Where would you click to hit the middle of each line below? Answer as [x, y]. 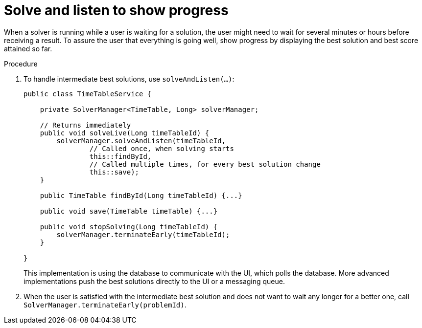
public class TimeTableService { [88, 94]
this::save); [114, 172]
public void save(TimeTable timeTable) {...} [129, 211]
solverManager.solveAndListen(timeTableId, [141, 141]
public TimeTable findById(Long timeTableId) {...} [141, 195]
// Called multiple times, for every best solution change [205, 164]
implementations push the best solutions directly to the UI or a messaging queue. [154, 281]
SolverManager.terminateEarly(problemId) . [105, 305]
